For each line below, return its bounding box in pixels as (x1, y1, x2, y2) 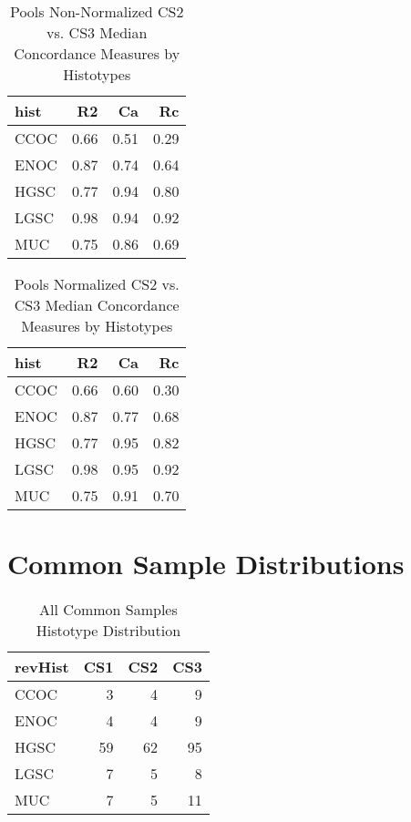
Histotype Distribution (36, 620, 181, 642)
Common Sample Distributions (7, 545, 405, 582)
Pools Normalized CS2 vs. (14, 273, 180, 294)
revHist (15, 656, 69, 678)
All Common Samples (39, 599, 178, 621)
